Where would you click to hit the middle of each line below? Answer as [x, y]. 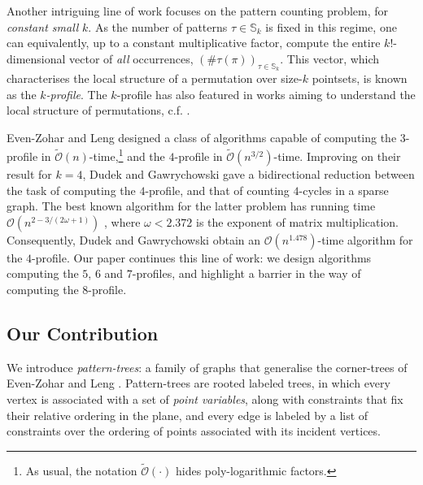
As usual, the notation [81, 470]
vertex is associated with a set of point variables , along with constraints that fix [205, 398]
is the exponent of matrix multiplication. [297, 221]
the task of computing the [71, 190]
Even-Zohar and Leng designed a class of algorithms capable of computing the [202, 137]
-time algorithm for [365, 239]
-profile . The [76, 94]
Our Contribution [83, 333]
